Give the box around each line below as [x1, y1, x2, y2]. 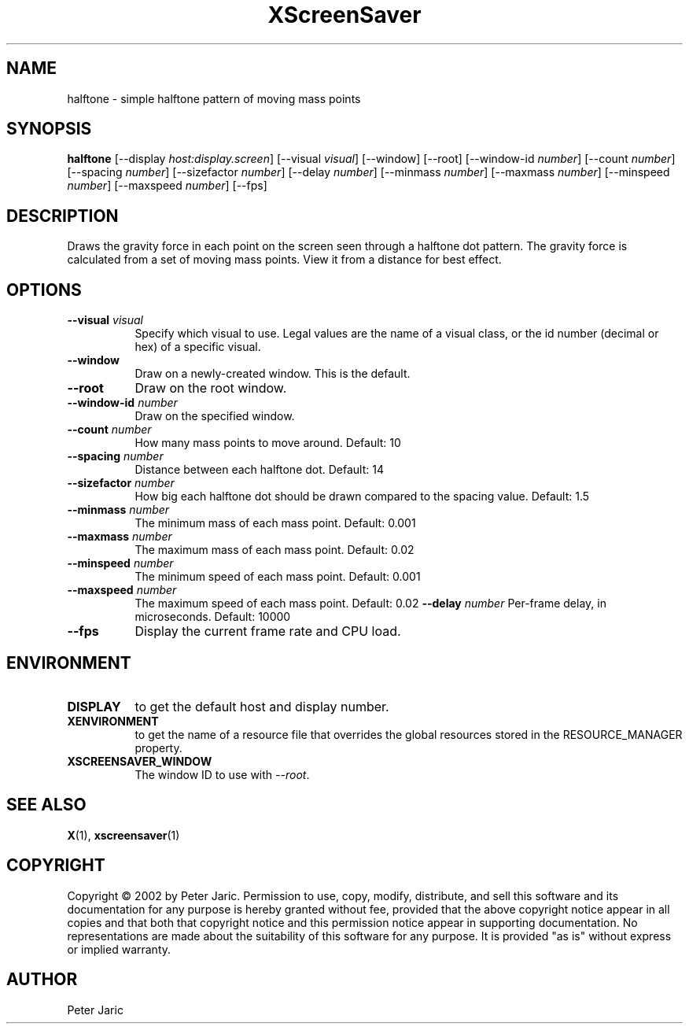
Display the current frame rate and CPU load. [134, 623, 401, 640]
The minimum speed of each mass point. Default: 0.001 [134, 570, 421, 584]
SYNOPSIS [6, 119, 92, 139]
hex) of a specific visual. [134, 340, 261, 354]
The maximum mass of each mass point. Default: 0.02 [134, 543, 415, 557]
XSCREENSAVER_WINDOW [67, 754, 212, 768]
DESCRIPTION [6, 205, 119, 226]
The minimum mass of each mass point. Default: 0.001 [134, 516, 416, 530]
